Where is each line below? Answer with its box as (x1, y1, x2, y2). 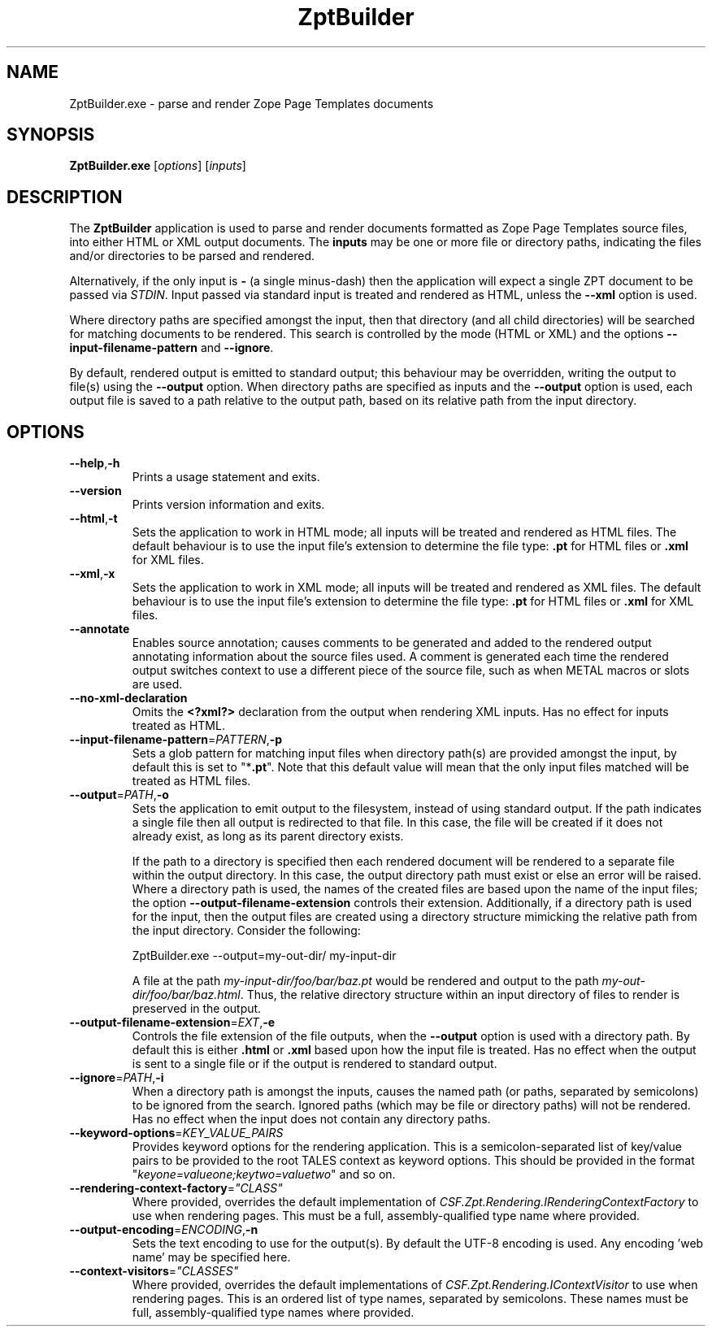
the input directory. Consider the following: (132, 923, 361, 938)
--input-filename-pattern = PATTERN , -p (69, 732, 283, 747)
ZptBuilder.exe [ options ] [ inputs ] (69, 158, 246, 173)
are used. (132, 677, 183, 692)
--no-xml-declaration (69, 691, 188, 706)
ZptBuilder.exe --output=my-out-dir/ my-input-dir (132, 949, 397, 963)
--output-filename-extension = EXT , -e (69, 1015, 276, 1030)
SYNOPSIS (7, 124, 95, 145)
